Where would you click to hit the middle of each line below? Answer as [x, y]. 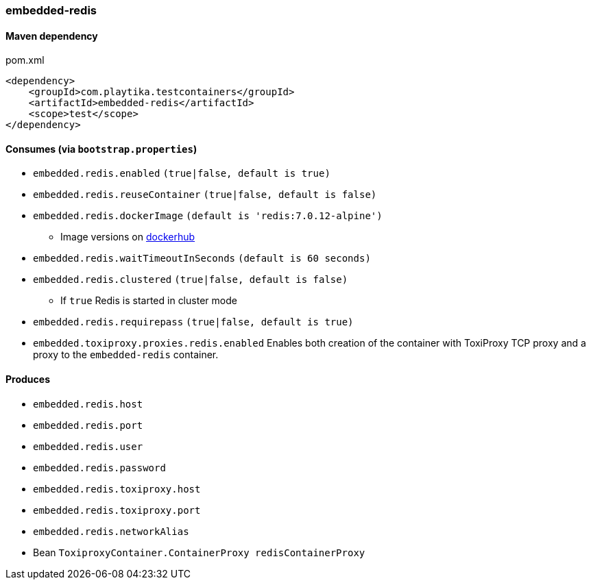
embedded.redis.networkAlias [111, 531]
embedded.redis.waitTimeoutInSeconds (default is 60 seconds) [202, 259]
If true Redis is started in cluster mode [149, 301]
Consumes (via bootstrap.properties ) [101, 149]
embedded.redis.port [88, 425]
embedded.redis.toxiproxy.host [117, 489]
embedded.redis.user [88, 446]
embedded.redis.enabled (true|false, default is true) [182, 174]
